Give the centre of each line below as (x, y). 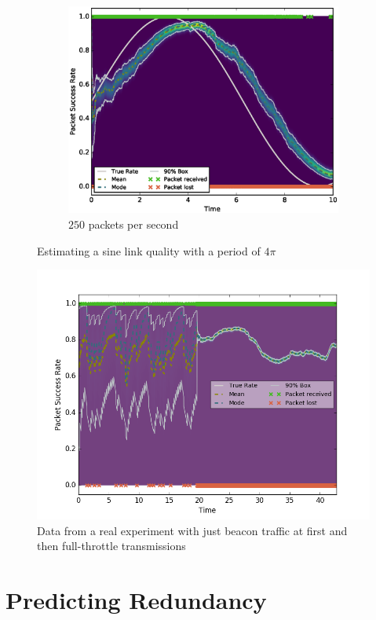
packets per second (133, 224)
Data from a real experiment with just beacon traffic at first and (192, 530)
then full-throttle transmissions (111, 546)
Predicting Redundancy (136, 600)
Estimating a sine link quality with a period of (149, 250)
